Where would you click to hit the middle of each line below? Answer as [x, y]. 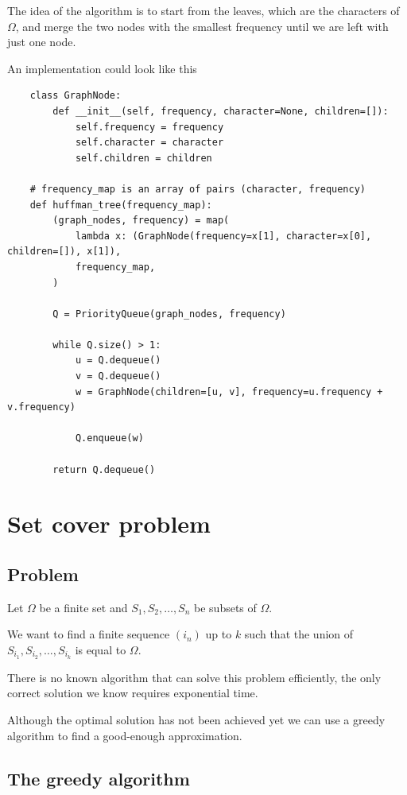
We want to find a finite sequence [89, 634]
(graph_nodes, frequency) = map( [141, 221]
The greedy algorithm [99, 778]
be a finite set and [83, 607]
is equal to [101, 649]
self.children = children [143, 158]
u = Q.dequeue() [118, 361]
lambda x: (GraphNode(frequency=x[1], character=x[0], [223, 236]
